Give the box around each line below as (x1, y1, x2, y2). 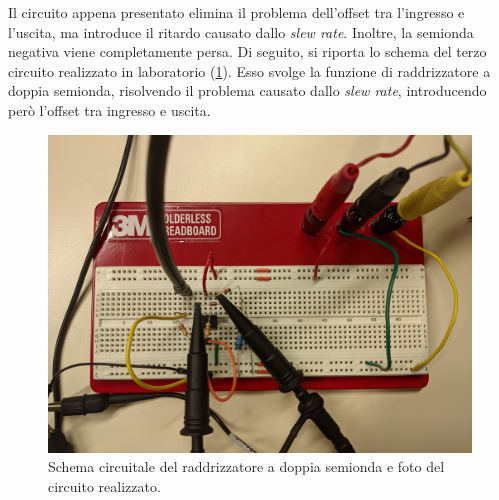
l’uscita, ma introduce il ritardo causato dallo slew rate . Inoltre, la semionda (8, 21, 474, 42)
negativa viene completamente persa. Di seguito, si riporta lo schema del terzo (8, 41, 487, 62)
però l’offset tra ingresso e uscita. (8, 99, 211, 120)
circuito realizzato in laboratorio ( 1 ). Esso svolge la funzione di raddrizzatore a (8, 60, 491, 81)
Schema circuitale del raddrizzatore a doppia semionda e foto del (48, 456, 445, 477)
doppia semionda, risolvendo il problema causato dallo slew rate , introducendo (8, 80, 487, 101)
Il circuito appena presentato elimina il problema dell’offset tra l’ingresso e (8, 2, 465, 22)
